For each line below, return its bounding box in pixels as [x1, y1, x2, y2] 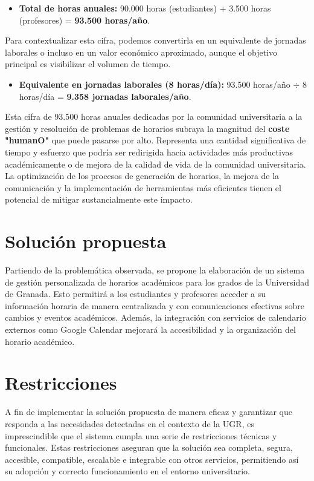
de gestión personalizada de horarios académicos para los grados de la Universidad [5, 275, 309, 288]
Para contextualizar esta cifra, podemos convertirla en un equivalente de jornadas [5, 34, 306, 47]
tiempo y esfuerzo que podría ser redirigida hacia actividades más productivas [5, 145, 293, 158]
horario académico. [5, 335, 75, 347]
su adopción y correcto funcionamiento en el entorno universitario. [5, 465, 250, 477]
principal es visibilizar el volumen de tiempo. [5, 57, 171, 70]
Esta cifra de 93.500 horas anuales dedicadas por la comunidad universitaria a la [5, 110, 303, 123]
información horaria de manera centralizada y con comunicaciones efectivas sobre [5, 299, 304, 312]
